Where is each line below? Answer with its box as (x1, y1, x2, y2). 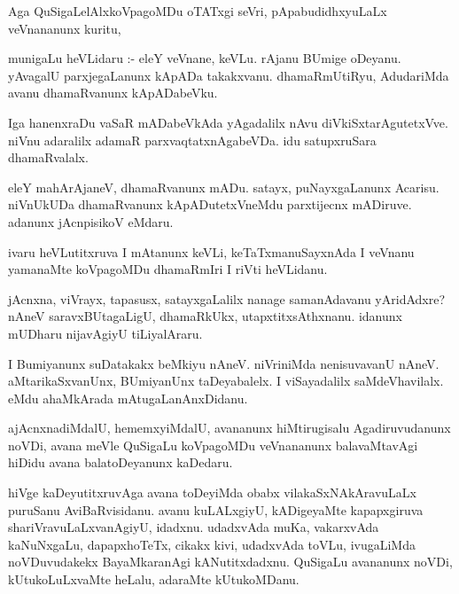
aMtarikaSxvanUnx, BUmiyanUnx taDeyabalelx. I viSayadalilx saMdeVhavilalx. (8, 371, 444, 390)
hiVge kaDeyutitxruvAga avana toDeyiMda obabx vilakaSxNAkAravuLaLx (8, 483, 416, 502)
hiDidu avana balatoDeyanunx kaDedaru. (8, 453, 233, 472)
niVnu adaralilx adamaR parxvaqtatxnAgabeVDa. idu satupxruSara (8, 130, 377, 149)
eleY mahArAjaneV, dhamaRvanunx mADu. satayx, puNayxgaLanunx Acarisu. (8, 177, 440, 196)
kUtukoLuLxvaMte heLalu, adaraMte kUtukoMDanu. (8, 570, 300, 589)
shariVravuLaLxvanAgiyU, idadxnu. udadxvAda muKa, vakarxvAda (8, 518, 379, 536)
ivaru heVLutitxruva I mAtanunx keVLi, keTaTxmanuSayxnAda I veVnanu (8, 242, 415, 261)
